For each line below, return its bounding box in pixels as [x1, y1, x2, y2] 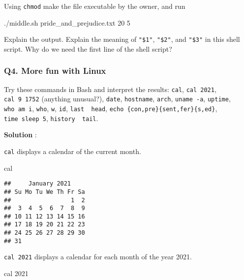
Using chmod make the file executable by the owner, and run [4, 1, 185, 11]
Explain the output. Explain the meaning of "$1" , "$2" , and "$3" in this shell [4, 34, 240, 44]
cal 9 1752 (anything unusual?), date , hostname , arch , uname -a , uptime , [4, 93, 231, 104]
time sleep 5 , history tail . [4, 113, 98, 123]
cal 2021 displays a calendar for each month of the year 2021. [4, 251, 192, 262]
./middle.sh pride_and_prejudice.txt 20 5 [4, 17, 130, 28]
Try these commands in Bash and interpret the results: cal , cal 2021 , [4, 84, 216, 94]
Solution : [4, 129, 37, 140]
